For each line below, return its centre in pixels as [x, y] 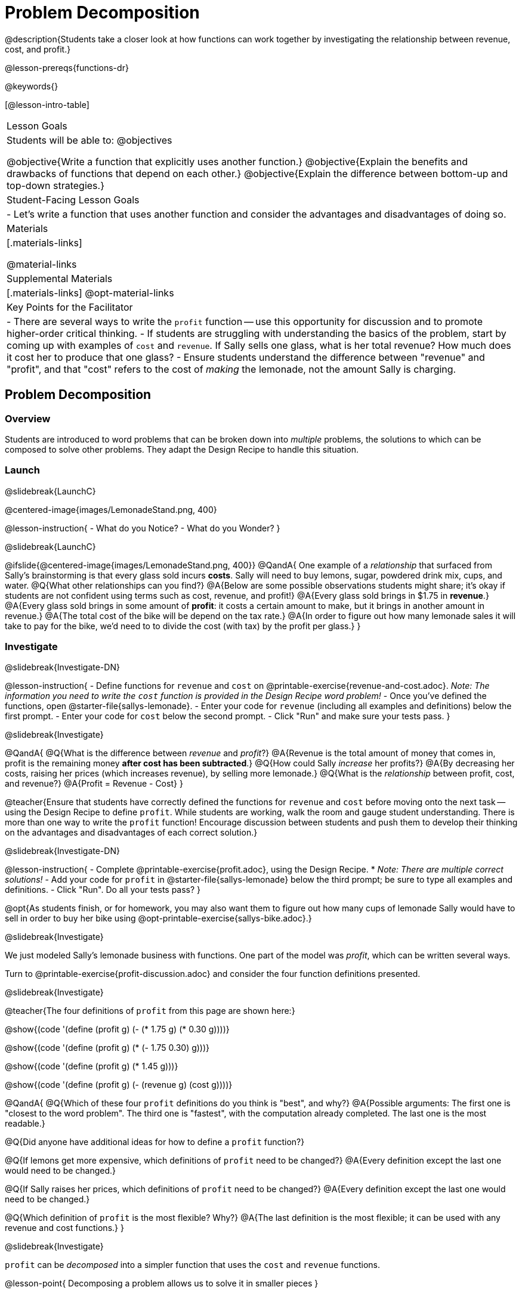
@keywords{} [32, 86]
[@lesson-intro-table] [47, 104]
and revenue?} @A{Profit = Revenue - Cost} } [94, 784]
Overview [28, 418]
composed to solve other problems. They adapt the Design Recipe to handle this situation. [182, 449]
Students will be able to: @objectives [89, 140]
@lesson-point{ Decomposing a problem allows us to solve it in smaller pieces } [162, 1283]
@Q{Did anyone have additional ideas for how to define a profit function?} [155, 1142]
